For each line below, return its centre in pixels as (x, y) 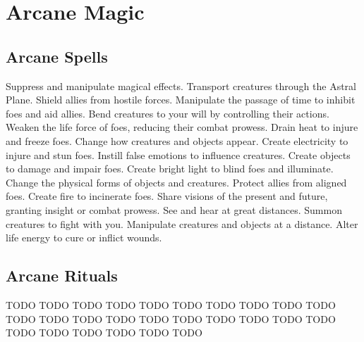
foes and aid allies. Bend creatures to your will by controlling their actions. (168, 113)
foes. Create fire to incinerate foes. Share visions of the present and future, (167, 196)
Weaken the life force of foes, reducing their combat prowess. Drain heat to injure (182, 127)
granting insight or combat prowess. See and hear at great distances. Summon (174, 209)
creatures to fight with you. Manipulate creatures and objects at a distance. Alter (182, 223)
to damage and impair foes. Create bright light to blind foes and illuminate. (170, 169)
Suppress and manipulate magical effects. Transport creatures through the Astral (181, 85)
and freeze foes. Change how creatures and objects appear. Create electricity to (177, 140)
